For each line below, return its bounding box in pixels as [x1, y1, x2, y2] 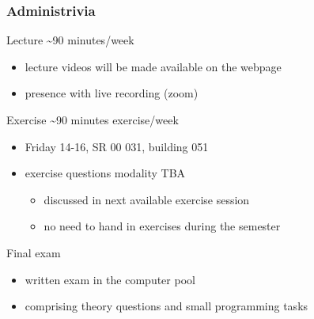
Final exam [6, 244, 61, 260]
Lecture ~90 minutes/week [6, 32, 134, 48]
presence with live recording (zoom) [25, 85, 199, 101]
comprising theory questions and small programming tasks [25, 298, 308, 314]
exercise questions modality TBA [25, 165, 186, 181]
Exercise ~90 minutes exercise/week [6, 112, 179, 127]
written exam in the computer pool [25, 271, 195, 287]
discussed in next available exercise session [44, 191, 250, 207]
